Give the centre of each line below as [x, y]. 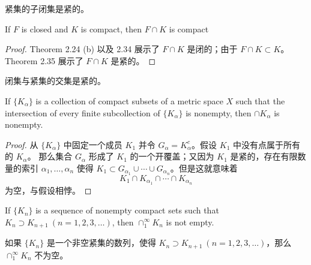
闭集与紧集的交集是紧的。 [55, 81]
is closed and [45, 28]
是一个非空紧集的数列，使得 [101, 243]
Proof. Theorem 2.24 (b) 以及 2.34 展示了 [82, 49]
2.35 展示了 [62, 60]
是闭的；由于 [212, 49]
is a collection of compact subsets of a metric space [129, 100]
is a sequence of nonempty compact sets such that [127, 210]
